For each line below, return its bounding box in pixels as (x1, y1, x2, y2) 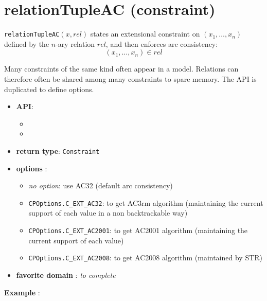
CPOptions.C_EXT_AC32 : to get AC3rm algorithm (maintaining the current (28, 197, 263, 208)
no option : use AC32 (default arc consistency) (28, 180, 173, 191)
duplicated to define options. (4, 83, 94, 94)
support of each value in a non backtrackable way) (28, 207, 188, 218)
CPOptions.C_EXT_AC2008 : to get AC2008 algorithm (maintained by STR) (28, 252, 263, 263)
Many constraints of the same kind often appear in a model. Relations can (4, 63, 239, 74)
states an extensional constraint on (90, 28, 200, 39)
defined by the (4, 38, 49, 49)
